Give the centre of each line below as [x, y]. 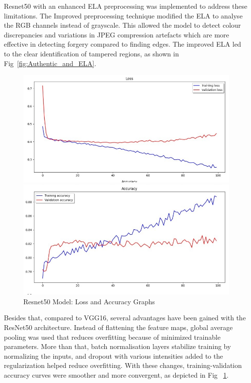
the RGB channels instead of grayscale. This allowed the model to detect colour [123, 25]
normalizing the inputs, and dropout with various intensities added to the [114, 356]
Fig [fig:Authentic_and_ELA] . [50, 63]
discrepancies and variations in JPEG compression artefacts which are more [117, 34]
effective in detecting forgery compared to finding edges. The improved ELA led [123, 44]
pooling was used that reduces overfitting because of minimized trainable [112, 337]
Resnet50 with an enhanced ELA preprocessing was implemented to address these [126, 6]
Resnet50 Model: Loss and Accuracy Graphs [89, 301]
